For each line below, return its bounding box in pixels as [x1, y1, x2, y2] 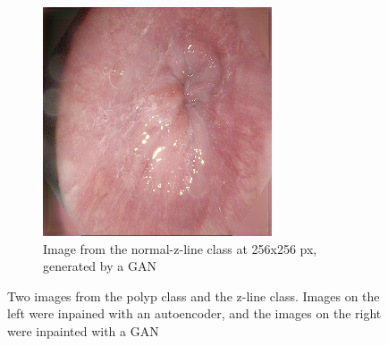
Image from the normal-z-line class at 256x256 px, [43, 239, 317, 257]
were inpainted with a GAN [7, 321, 159, 340]
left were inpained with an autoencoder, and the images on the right [7, 304, 382, 323]
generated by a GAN [43, 257, 156, 275]
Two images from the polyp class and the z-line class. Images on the [7, 286, 380, 305]
